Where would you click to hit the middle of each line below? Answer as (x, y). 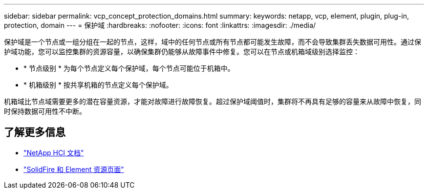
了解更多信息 (35, 132)
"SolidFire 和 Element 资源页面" (74, 169)
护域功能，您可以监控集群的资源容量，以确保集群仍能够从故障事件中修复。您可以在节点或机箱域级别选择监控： (182, 52)
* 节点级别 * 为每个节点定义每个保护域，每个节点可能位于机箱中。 (129, 68)
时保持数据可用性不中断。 (45, 111)
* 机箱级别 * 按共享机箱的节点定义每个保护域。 (98, 85)
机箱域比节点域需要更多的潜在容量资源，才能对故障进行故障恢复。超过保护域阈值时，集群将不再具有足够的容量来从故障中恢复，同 (213, 101)
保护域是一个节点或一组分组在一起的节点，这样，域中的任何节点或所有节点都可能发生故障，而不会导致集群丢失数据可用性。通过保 (213, 42)
